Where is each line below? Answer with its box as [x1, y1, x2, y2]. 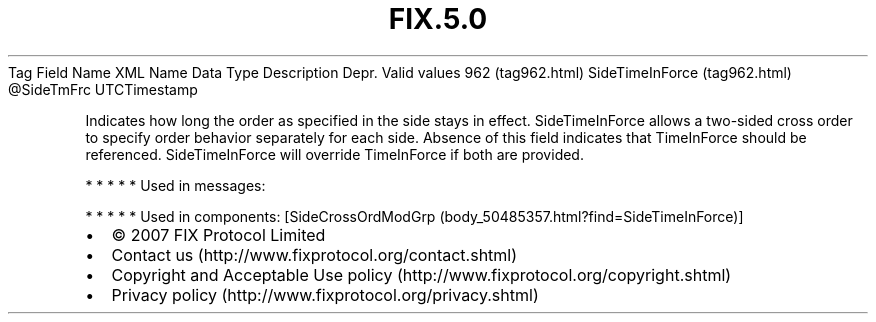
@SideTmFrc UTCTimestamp [8, 80, 198, 98]
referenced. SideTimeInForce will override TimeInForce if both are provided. [85, 145, 584, 163]
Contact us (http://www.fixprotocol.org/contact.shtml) [111, 244, 518, 265]
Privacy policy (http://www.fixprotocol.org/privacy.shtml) [111, 284, 539, 305]
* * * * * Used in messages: [85, 176, 266, 194]
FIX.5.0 [388, 2, 488, 36]
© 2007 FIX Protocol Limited [111, 224, 326, 245]
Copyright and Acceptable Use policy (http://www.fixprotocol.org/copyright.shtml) [111, 264, 732, 285]
